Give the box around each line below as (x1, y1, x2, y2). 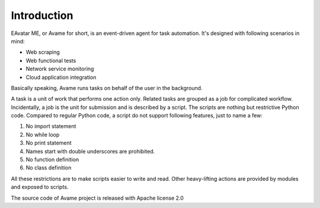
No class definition (25, 164, 72, 171)
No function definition (25, 156, 79, 163)
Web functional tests (25, 57, 76, 64)
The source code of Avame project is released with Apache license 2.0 (11, 194, 184, 201)
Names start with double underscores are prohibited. (25, 148, 155, 155)
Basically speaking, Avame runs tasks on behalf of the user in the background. (11, 84, 203, 91)
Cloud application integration (25, 73, 97, 81)
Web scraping (25, 49, 60, 56)
